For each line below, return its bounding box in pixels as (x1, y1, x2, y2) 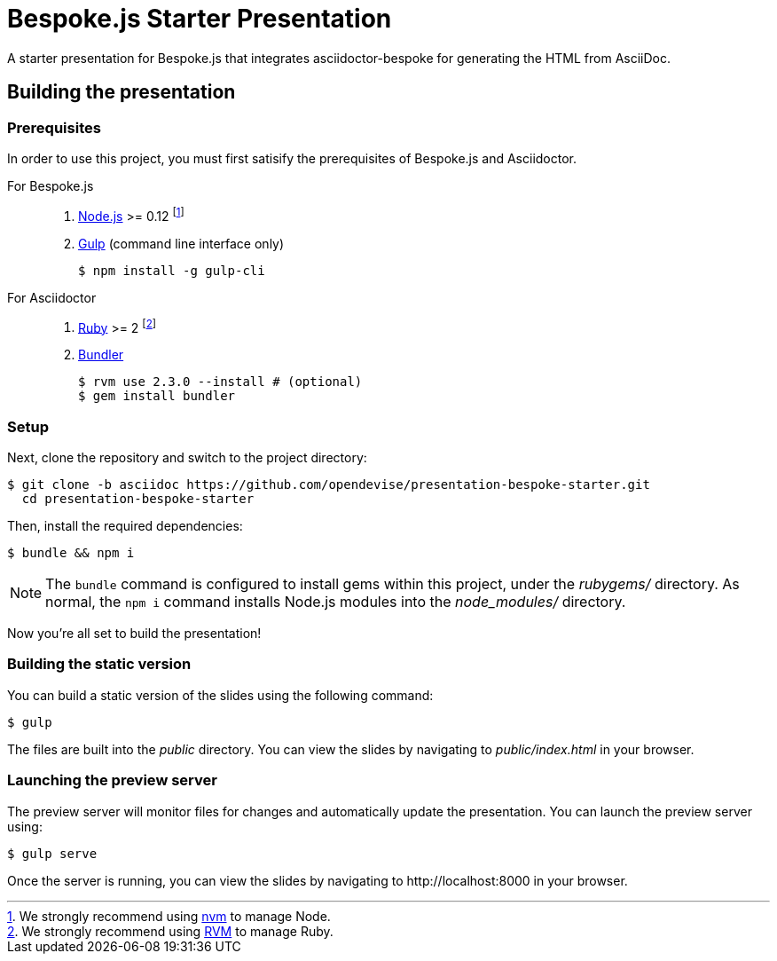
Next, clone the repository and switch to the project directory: (7, 450, 367, 466)
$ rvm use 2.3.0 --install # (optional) (78, 374, 363, 390)
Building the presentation (7, 81, 236, 104)
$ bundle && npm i (7, 546, 135, 561)
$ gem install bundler (78, 389, 236, 404)
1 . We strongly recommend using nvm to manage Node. (7, 908, 331, 924)
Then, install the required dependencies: (7, 518, 243, 534)
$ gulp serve (7, 846, 98, 861)
